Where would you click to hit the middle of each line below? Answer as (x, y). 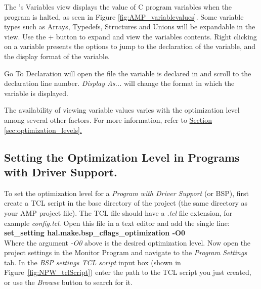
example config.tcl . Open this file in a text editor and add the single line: (117, 223)
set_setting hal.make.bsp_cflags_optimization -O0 (95, 233)
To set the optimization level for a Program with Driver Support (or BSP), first (127, 193)
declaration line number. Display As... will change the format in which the (119, 83)
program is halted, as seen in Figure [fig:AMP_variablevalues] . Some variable (124, 16)
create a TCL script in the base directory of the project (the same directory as (126, 203)
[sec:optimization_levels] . (43, 130)
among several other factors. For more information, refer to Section (108, 119)
